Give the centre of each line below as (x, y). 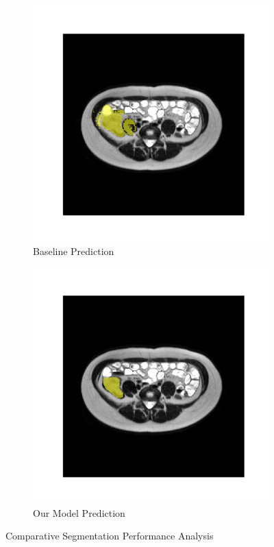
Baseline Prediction (74, 251)
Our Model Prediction (79, 512)
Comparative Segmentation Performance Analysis (110, 536)
